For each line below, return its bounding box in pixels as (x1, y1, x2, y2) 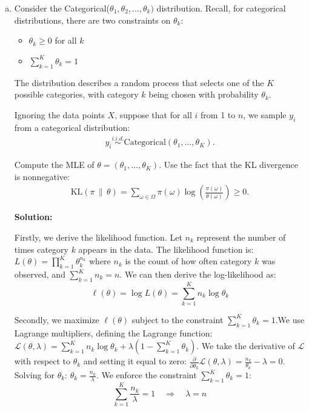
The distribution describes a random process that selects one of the (14, 76, 264, 89)
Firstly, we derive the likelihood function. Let (14, 231, 182, 244)
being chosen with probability (148, 88, 259, 101)
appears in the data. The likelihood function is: (78, 242, 254, 255)
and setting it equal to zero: (83, 355, 187, 367)
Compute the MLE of (14, 158, 95, 171)
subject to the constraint (131, 313, 224, 326)
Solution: (14, 210, 53, 223)
